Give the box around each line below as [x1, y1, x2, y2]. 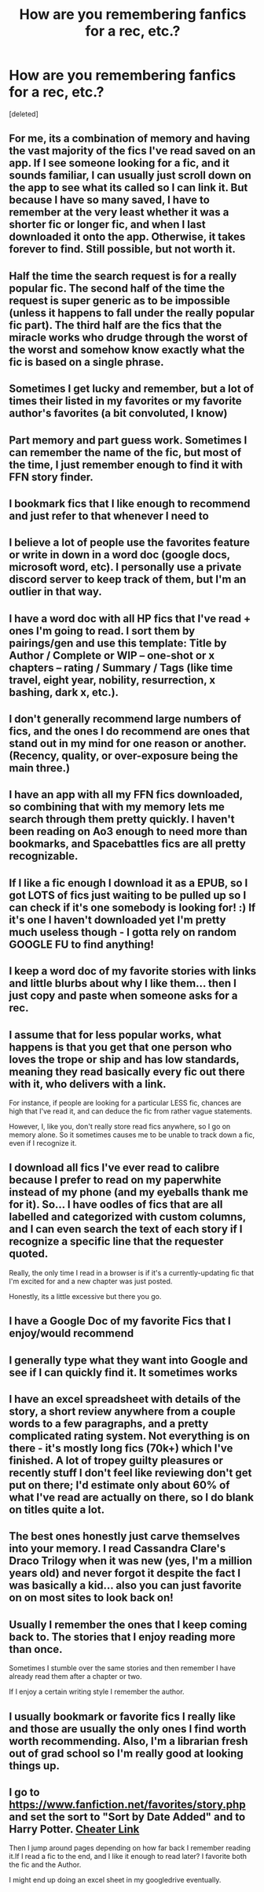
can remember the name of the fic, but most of [9, 446, 242, 459]
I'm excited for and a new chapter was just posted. [9, 1276, 173, 1286]
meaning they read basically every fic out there [9, 1065, 246, 1078]
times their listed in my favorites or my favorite [9, 395, 242, 408]
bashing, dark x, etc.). [9, 686, 119, 699]
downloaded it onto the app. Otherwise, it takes [9, 230, 246, 244]
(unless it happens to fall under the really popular [9, 306, 255, 319]
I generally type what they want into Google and [9, 1353, 248, 1367]
